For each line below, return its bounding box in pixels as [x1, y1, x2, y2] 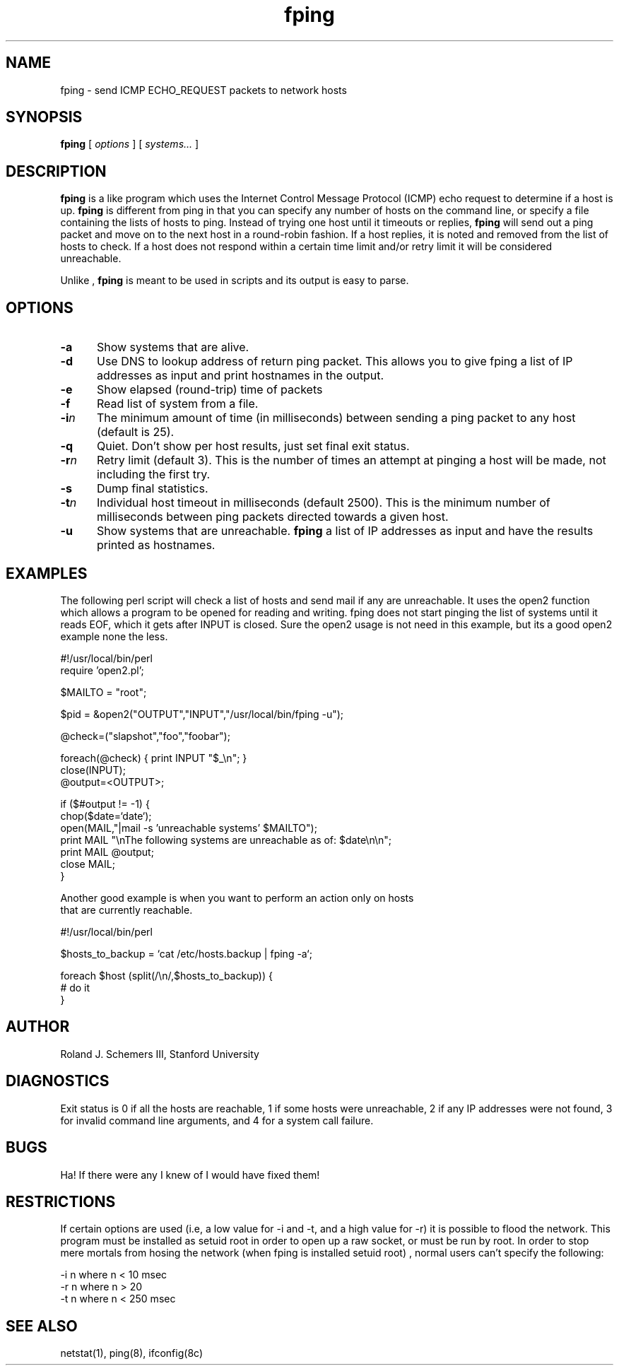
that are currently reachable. [60, 903, 193, 916]
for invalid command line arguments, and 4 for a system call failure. [60, 1114, 374, 1126]
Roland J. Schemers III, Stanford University [60, 1047, 259, 1060]
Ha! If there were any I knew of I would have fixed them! [60, 1168, 320, 1181]
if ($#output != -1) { [60, 797, 150, 810]
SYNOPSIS [6, 108, 83, 126]
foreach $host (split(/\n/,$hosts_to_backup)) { [60, 969, 273, 982]
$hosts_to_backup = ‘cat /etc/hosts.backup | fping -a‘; [60, 947, 312, 960]
